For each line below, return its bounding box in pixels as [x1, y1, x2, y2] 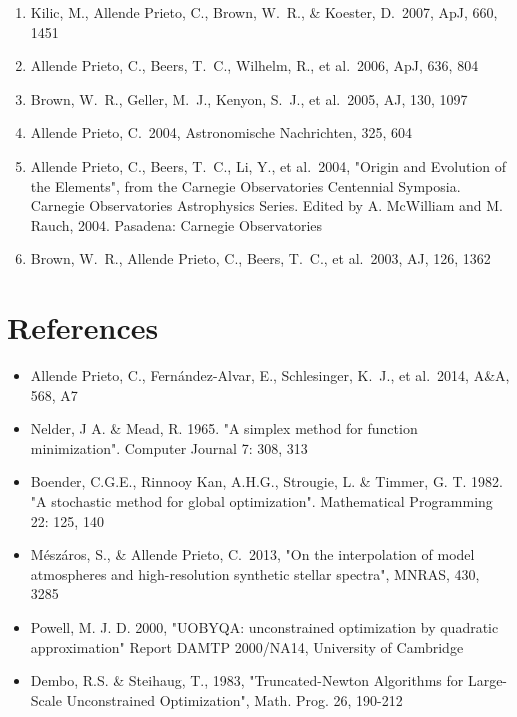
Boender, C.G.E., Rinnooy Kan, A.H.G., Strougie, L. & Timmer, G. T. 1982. [30, 471, 503, 492]
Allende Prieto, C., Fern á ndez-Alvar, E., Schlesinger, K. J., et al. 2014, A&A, [30, 365, 510, 386]
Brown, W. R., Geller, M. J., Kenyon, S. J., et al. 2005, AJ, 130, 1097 [30, 88, 468, 109]
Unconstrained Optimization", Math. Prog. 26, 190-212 [66, 689, 403, 710]
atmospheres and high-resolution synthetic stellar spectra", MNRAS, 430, [30, 563, 480, 584]
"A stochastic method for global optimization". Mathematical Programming [30, 491, 493, 512]
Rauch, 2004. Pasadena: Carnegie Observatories [30, 214, 323, 235]
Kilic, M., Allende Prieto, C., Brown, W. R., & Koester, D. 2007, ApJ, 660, [30, 2, 498, 22]
